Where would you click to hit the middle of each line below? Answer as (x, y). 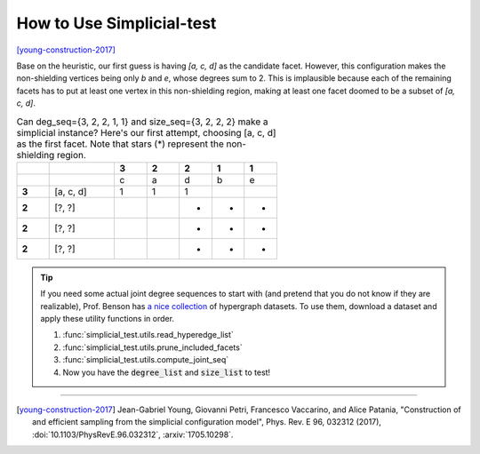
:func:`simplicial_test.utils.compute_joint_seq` (146, 360)
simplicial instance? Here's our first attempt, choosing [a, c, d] (146, 132)
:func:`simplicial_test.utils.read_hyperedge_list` (148, 335)
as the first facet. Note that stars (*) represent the (120, 144)
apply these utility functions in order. (108, 319)
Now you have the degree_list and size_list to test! (167, 372)
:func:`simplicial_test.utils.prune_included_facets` (153, 347)
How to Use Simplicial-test (116, 23)
